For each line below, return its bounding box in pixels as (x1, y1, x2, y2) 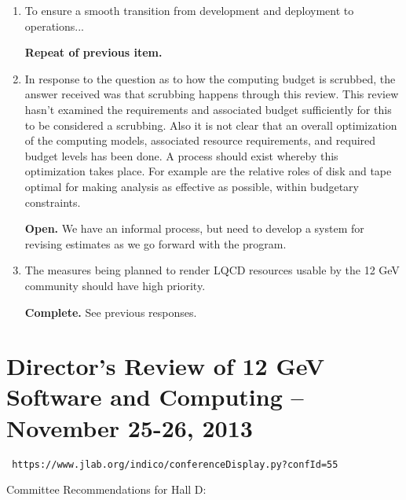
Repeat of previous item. (24, 44, 163, 61)
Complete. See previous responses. (24, 303, 197, 320)
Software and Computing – (6, 381, 304, 413)
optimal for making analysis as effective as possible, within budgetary (24, 178, 360, 194)
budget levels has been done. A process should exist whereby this (24, 147, 338, 164)
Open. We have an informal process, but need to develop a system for (24, 220, 364, 237)
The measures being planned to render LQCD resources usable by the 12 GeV (24, 262, 400, 278)
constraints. (24, 193, 81, 210)
